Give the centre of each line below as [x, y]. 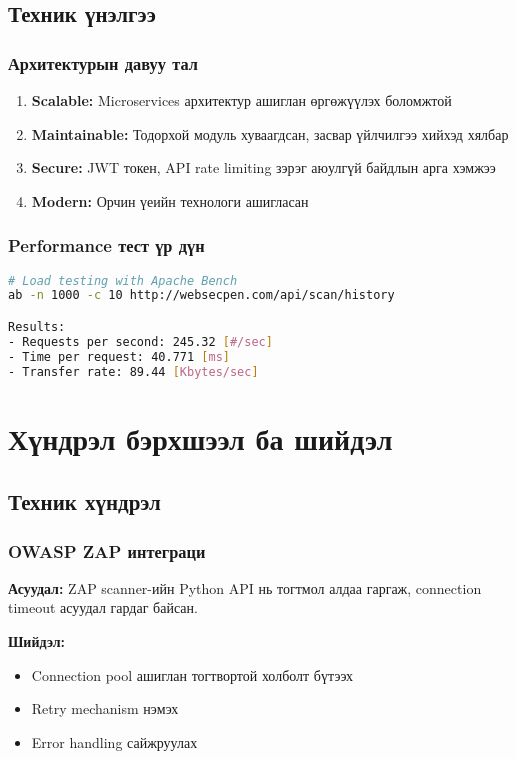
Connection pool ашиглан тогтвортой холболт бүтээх [192, 674]
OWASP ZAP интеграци [107, 550]
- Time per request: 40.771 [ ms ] [119, 356]
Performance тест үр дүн [106, 245]
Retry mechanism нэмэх [105, 708]
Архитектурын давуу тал [103, 62]
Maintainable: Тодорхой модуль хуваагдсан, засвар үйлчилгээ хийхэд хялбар [270, 133]
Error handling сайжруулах [114, 741]
